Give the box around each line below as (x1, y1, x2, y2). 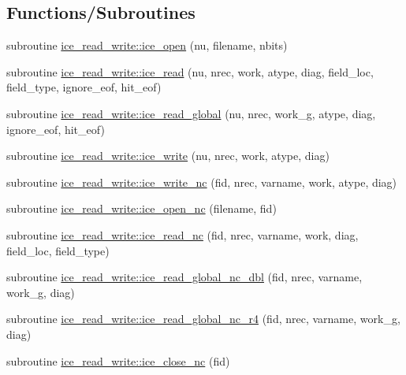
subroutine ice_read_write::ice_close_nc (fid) (6, 352, 230, 369)
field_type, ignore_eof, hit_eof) (6, 79, 162, 95)
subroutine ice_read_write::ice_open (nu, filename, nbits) (6, 37, 288, 54)
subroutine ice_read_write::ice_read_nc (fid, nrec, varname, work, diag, (6, 226, 359, 243)
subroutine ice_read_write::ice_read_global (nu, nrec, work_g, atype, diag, (6, 105, 376, 121)
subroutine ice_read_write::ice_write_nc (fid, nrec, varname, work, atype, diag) (6, 173, 397, 190)
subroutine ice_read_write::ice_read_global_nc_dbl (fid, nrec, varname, (6, 269, 363, 285)
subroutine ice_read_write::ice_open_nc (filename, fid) (6, 200, 277, 217)
